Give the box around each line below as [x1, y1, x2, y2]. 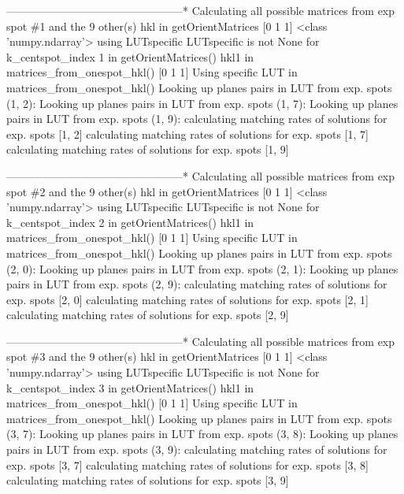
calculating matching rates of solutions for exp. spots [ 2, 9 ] [6, 306, 289, 323]
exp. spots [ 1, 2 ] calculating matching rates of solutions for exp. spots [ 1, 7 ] [6, 125, 369, 142]
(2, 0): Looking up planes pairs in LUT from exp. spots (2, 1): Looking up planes [6, 260, 398, 277]
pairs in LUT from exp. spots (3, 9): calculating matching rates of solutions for [6, 441, 387, 458]
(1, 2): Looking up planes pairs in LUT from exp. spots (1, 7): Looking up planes [6, 95, 398, 111]
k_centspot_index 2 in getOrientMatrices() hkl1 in [6, 214, 254, 230]
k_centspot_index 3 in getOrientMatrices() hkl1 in [6, 379, 254, 396]
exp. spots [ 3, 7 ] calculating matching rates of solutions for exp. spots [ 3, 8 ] [6, 456, 369, 473]
